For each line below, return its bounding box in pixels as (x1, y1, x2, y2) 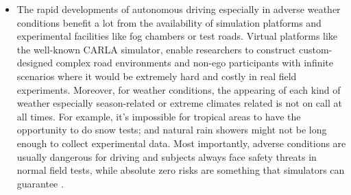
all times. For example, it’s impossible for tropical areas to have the (16, 109, 301, 123)
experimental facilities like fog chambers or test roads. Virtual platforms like (16, 29, 338, 43)
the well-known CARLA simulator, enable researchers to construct (16, 42, 296, 56)
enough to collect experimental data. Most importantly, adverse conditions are (16, 135, 346, 150)
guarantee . (16, 176, 64, 190)
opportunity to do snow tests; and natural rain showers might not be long (16, 122, 327, 137)
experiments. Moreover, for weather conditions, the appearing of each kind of (16, 82, 341, 96)
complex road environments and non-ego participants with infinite (56, 55, 334, 70)
